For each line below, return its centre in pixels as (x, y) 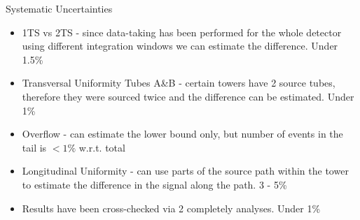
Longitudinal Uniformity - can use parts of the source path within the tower (185, 171)
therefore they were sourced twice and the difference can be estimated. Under (188, 96)
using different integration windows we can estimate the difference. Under (180, 46)
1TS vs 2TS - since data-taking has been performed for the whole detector (182, 32)
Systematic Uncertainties (59, 8)
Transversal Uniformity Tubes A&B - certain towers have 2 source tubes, (179, 83)
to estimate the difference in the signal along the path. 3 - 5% (154, 184)
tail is (34, 147)
